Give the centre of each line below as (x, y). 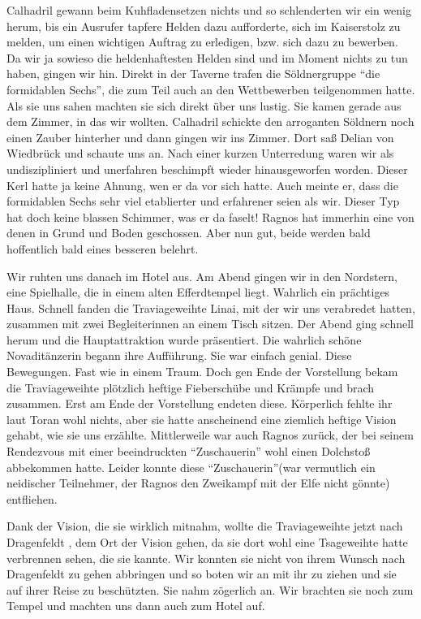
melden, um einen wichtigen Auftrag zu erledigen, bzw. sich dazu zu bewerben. (202, 42)
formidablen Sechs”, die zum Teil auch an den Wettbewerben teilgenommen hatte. (211, 89)
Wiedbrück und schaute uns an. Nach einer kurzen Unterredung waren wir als (200, 153)
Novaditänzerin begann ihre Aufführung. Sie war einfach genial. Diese (179, 355)
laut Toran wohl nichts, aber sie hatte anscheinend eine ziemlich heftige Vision (202, 419)
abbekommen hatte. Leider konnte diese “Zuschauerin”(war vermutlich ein (191, 467)
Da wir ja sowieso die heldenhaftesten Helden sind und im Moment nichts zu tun (207, 57)
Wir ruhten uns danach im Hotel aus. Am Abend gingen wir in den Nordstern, (202, 276)
